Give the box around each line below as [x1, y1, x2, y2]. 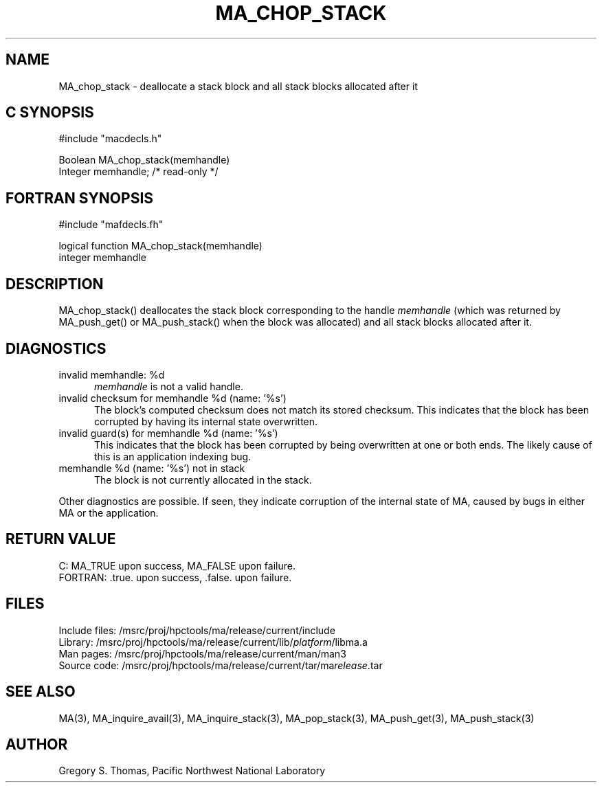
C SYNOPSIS [5, 104, 94, 122]
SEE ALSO [5, 683, 76, 701]
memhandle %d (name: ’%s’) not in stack [58, 462, 245, 474]
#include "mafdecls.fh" [58, 218, 164, 231]
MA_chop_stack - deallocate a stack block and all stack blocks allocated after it [58, 80, 418, 92]
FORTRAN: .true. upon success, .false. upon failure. [58, 571, 292, 583]
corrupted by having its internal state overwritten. [94, 415, 318, 427]
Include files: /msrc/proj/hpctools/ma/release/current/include [58, 624, 335, 636]
